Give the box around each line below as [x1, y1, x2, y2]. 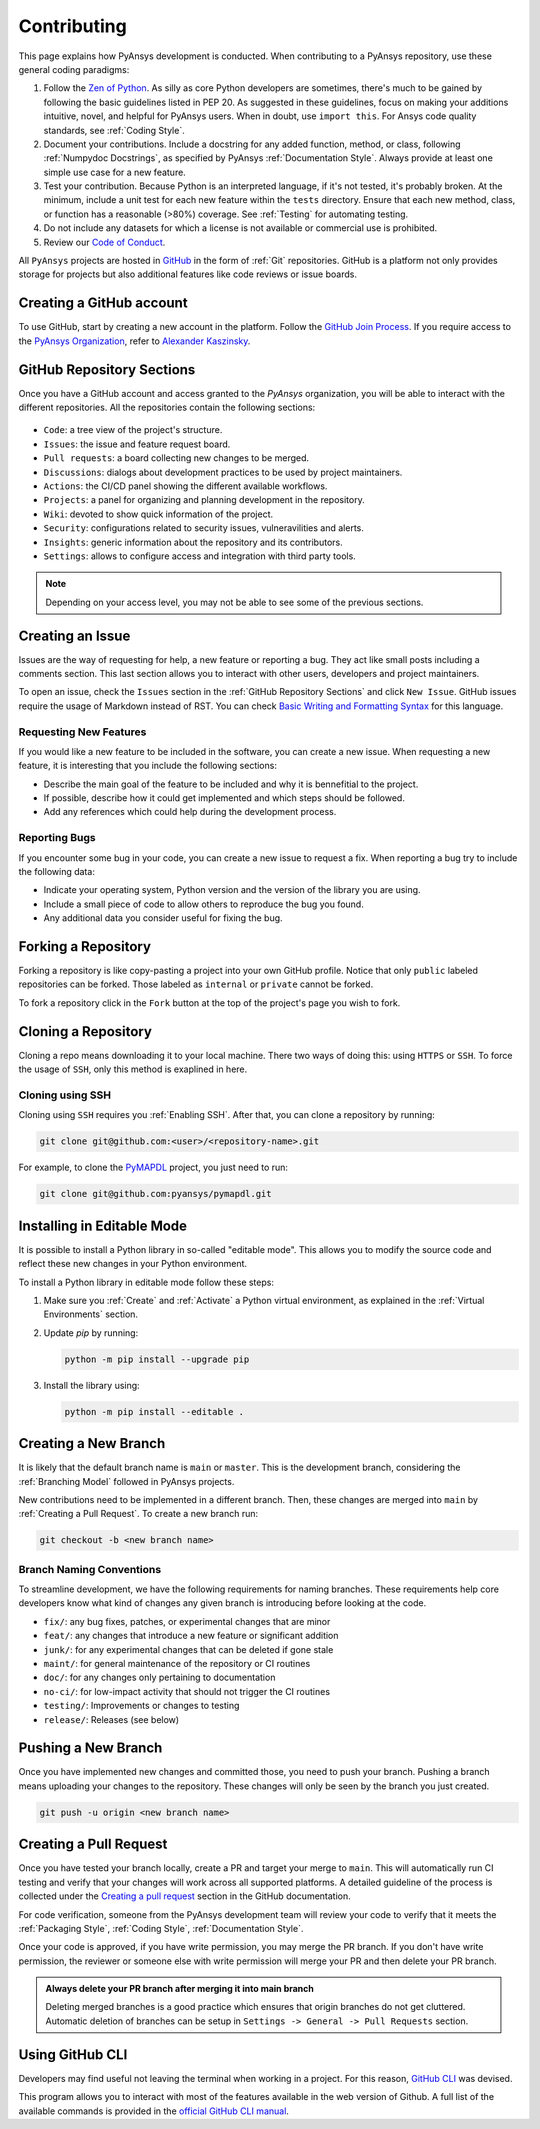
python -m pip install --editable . [64, 1406, 245, 1417]
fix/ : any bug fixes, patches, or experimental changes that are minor [43, 1615, 331, 1627]
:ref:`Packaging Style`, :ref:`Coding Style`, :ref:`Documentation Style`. [18, 1922, 304, 1934]
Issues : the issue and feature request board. [43, 438, 231, 450]
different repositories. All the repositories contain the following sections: [18, 401, 316, 413]
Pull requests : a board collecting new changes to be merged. [43, 452, 310, 464]
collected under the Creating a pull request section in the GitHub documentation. [18, 1890, 352, 1902]
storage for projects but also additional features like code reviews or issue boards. [18, 268, 357, 280]
